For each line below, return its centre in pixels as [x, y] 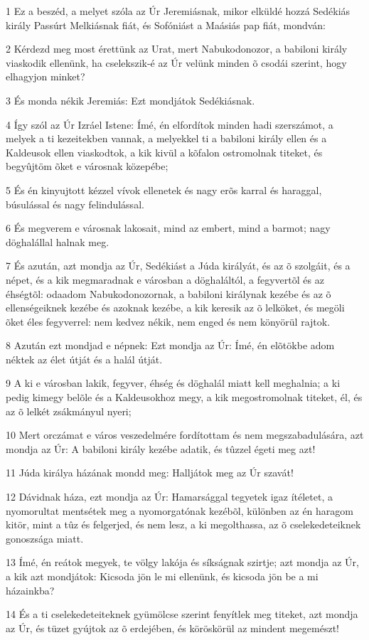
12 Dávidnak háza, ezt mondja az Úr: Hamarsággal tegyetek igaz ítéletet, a [169, 497]
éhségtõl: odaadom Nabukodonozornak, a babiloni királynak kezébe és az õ [169, 293]
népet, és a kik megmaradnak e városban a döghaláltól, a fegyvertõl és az [165, 279]
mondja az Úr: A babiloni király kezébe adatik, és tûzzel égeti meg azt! [161, 448]
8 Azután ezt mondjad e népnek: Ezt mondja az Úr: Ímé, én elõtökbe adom [170, 345]
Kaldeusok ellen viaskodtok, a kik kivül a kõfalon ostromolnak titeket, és [164, 152]
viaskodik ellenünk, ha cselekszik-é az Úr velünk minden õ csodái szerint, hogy [176, 62]
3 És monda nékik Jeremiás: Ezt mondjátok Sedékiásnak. [130, 100]
